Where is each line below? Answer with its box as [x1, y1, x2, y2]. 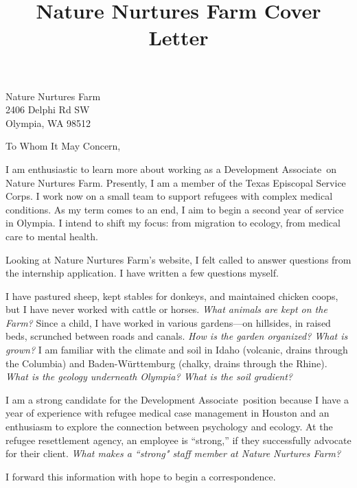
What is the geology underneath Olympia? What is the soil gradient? [5, 369, 293, 384]
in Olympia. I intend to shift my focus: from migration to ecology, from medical [5, 216, 341, 230]
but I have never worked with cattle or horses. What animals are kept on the [5, 302, 327, 316]
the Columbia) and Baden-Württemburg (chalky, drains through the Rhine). [5, 356, 327, 370]
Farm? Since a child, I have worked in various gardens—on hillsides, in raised [5, 315, 331, 329]
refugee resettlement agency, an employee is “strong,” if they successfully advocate [5, 432, 352, 447]
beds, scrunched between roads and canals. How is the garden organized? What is [5, 329, 348, 343]
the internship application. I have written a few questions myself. [5, 266, 279, 280]
